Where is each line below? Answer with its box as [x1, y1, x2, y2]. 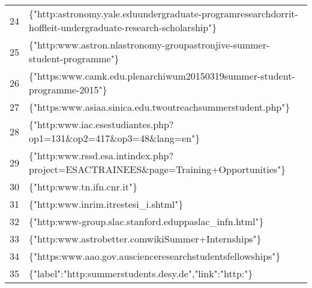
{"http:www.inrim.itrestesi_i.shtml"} [29, 197, 184, 211]
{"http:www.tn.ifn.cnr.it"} [29, 180, 137, 193]
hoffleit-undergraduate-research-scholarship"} [29, 20, 217, 34]
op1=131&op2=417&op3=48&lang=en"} [29, 131, 200, 145]
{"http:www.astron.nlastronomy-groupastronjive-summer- [29, 38, 270, 51]
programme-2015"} [29, 83, 107, 96]
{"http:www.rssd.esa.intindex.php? [29, 148, 174, 162]
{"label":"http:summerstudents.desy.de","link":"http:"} [29, 266, 253, 280]
